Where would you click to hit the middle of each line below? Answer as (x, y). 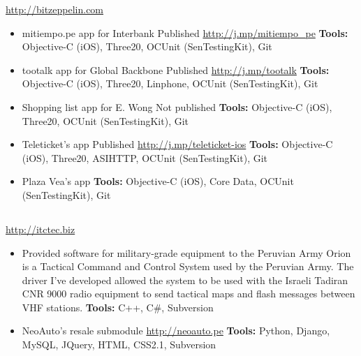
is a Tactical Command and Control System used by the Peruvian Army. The (188, 266)
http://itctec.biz (40, 229)
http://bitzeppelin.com (55, 9)
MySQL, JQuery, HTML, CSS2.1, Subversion (119, 344)
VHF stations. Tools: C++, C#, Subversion (118, 307)
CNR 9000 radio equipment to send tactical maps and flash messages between (189, 294)
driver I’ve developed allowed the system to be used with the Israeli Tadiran (185, 280)
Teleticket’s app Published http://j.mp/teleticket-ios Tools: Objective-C (177, 144)
